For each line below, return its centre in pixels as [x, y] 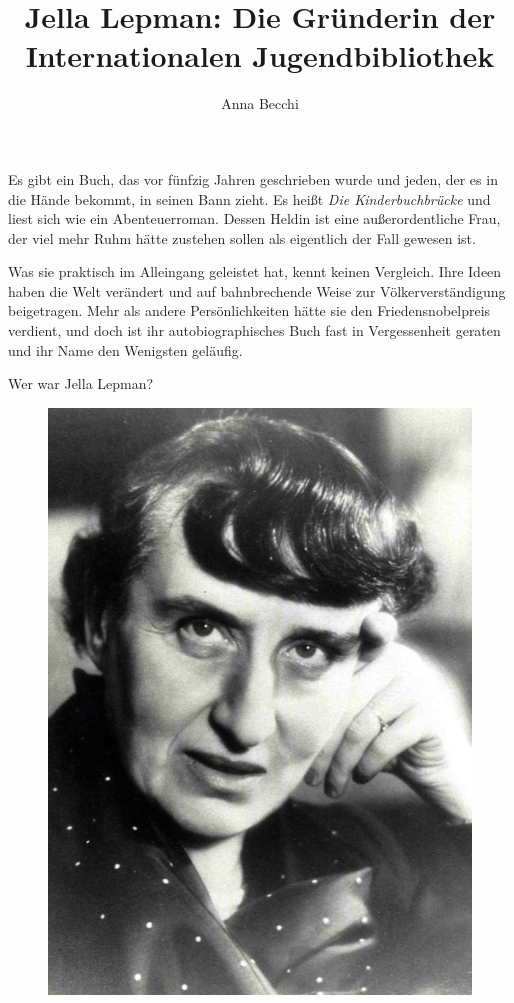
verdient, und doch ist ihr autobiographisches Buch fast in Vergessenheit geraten [254, 330]
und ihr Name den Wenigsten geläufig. [125, 349]
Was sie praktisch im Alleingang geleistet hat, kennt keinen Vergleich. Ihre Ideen [255, 271]
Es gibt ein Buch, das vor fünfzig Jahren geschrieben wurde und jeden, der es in [253, 178]
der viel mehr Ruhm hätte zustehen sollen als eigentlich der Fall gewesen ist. [242, 237]
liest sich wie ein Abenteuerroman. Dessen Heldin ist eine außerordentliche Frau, [254, 218]
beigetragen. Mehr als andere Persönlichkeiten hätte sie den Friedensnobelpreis [249, 310]
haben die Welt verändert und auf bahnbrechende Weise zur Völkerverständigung [257, 290]
